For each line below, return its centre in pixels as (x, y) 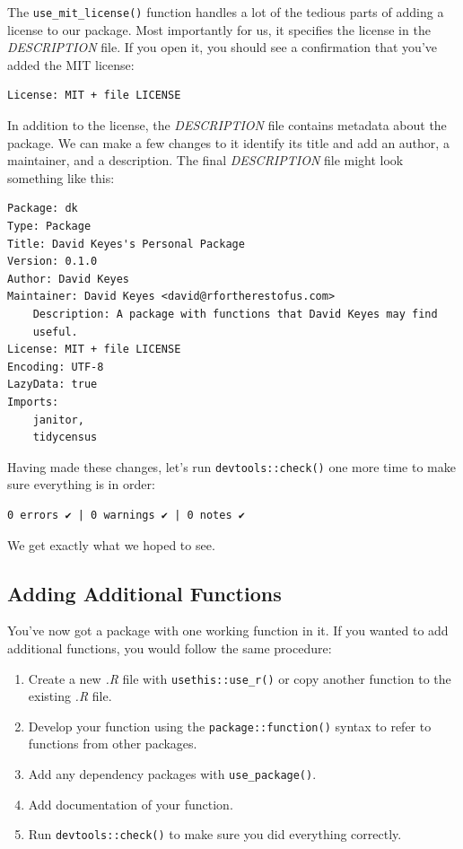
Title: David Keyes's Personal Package (126, 244)
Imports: (33, 402)
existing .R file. (70, 696)
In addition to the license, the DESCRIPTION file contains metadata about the (227, 125)
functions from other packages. (113, 744)
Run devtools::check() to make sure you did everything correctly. (215, 834)
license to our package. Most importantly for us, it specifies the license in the (219, 29)
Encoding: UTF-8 (56, 367)
